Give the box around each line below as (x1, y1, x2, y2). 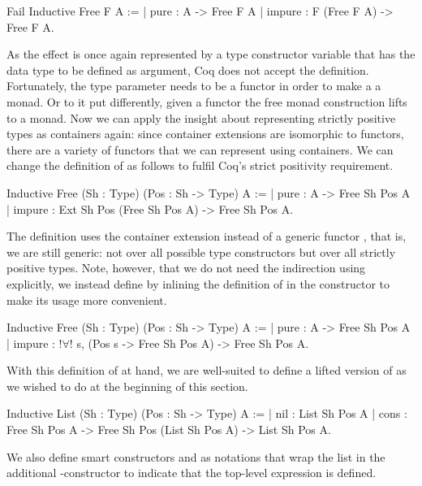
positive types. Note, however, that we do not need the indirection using (6, 259, 366, 276)
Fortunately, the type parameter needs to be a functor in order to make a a (6, 77, 381, 94)
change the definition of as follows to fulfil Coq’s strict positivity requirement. (6, 157, 394, 174)
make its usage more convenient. (6, 291, 167, 308)
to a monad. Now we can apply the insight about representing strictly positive (6, 109, 396, 126)
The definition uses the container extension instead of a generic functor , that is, (6, 228, 407, 245)
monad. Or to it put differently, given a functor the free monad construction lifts (6, 93, 407, 110)
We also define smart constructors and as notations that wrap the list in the (6, 448, 385, 465)
